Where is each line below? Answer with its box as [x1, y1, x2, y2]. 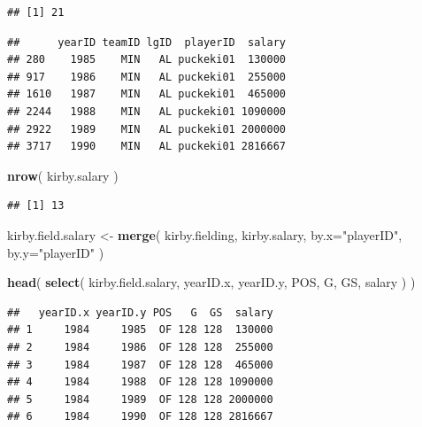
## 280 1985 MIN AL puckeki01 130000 [7, 53, 286, 66]
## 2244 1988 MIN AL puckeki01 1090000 [7, 105, 286, 118]
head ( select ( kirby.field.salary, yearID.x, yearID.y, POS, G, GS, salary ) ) [7, 273, 416, 291]
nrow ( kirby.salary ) [7, 166, 119, 184]
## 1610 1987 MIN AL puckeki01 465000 [7, 88, 286, 101]
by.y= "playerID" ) [7, 243, 104, 261]
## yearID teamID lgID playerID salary [7, 35, 286, 49]
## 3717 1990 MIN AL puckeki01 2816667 [7, 140, 286, 153]
